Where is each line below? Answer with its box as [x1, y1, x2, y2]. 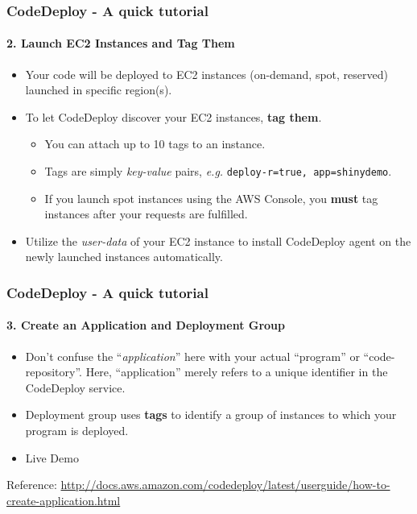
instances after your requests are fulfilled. [44, 205, 248, 222]
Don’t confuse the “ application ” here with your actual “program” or [25, 347, 360, 364]
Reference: [6, 476, 57, 493]
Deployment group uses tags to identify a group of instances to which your [25, 406, 397, 423]
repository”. [25, 363, 82, 380]
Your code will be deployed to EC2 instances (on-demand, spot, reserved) [25, 65, 388, 82]
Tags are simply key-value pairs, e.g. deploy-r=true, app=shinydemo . [44, 163, 392, 180]
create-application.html [6, 491, 121, 508]
